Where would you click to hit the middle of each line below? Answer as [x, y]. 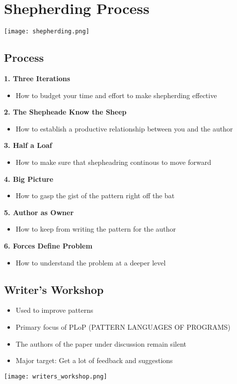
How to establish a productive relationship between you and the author [124, 128]
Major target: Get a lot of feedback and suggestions [94, 360]
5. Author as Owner [39, 212]
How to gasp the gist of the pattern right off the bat [95, 195]
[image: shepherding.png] [47, 32]
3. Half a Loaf [28, 145]
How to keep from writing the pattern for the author [96, 229]
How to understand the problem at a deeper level [91, 262]
